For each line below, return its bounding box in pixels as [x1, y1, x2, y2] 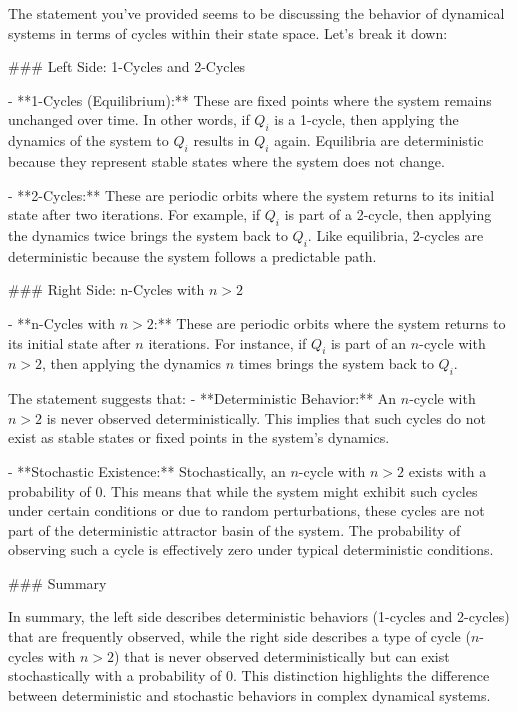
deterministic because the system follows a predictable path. [8, 245, 377, 266]
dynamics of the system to [8, 130, 169, 151]
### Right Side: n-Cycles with [8, 279, 205, 300]
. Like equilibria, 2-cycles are [307, 224, 484, 245]
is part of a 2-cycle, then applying [284, 204, 492, 225]
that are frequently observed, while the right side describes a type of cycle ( [8, 626, 471, 647]
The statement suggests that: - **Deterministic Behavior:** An [8, 388, 397, 409]
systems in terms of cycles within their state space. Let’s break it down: [8, 22, 448, 43]
